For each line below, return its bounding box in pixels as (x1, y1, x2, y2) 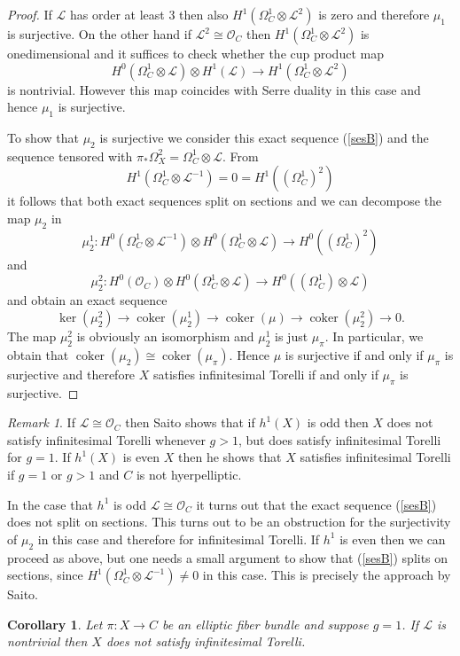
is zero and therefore (318, 5, 430, 23)
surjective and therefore (7, 364, 136, 383)
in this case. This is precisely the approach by (202, 566, 451, 584)
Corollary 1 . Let (7, 614, 103, 633)
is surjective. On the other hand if (7, 25, 191, 43)
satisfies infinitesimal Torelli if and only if (153, 364, 378, 383)
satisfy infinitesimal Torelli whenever (7, 430, 206, 449)
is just (275, 326, 308, 345)
